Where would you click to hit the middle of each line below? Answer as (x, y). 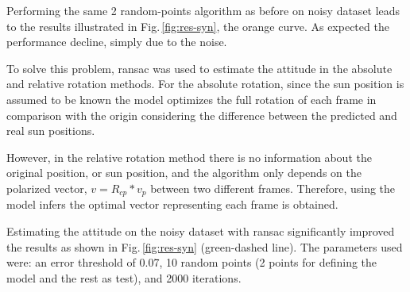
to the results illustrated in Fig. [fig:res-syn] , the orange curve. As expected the (198, 26)
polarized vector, (47, 188)
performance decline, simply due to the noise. (117, 42)
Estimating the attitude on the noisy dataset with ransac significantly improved (201, 231)
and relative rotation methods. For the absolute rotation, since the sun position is (205, 84)
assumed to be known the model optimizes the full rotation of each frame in (191, 99)
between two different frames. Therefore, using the (273, 188)
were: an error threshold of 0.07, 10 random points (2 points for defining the (192, 262)
